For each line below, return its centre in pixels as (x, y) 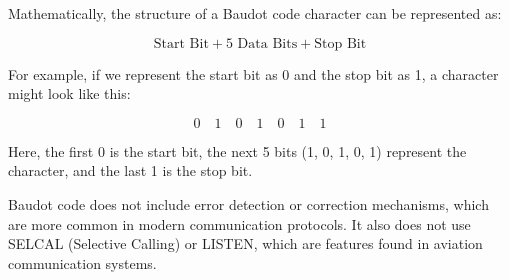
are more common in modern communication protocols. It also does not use (239, 223)
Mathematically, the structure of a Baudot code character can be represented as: (255, 13)
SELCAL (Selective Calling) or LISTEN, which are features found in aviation (245, 243)
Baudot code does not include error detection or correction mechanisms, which (248, 203)
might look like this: (69, 93)
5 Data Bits (261, 43)
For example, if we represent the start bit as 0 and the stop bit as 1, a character (253, 73)
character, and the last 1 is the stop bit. (130, 170)
